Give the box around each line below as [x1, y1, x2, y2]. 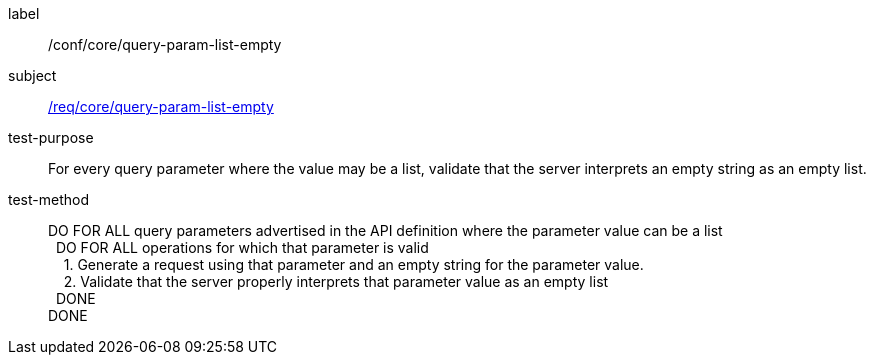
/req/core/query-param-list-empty [48, 98, 274, 115]
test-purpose [8, 129, 94, 146]
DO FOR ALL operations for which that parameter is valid [55, 239, 429, 256]
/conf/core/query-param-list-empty [48, 36, 282, 53]
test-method [8, 191, 89, 208]
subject [8, 67, 57, 84]
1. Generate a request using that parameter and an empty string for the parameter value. [63, 256, 644, 273]
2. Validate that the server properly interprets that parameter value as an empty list [63, 273, 609, 290]
